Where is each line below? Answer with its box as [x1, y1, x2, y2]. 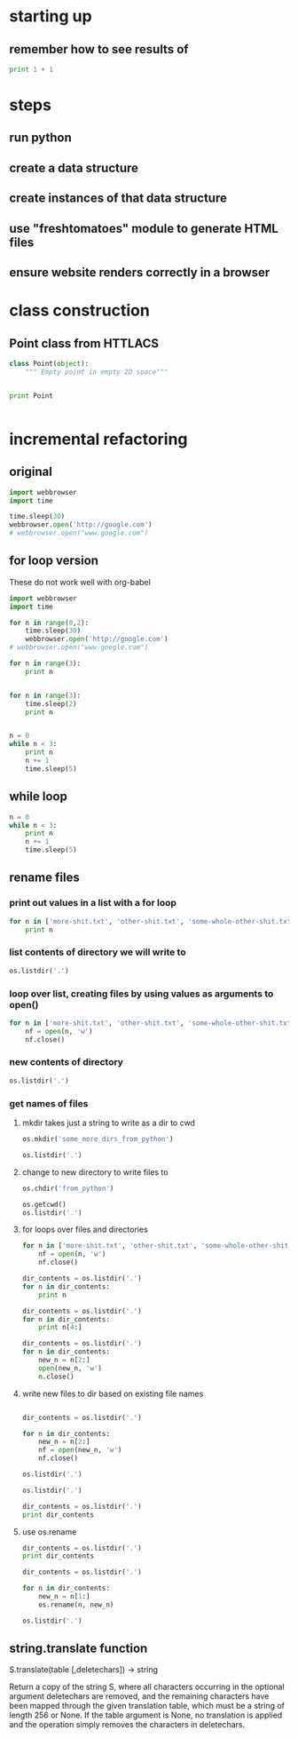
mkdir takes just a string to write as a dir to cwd [21, 1117, 195, 1129]
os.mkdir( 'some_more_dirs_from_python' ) [21, 1135, 174, 1144]
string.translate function [9, 1641, 148, 1656]
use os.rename [21, 1526, 77, 1537]
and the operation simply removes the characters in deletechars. [9, 1719, 246, 1730]
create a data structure [9, 160, 139, 175]
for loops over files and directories [21, 1224, 148, 1235]
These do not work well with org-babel [9, 576, 151, 587]
